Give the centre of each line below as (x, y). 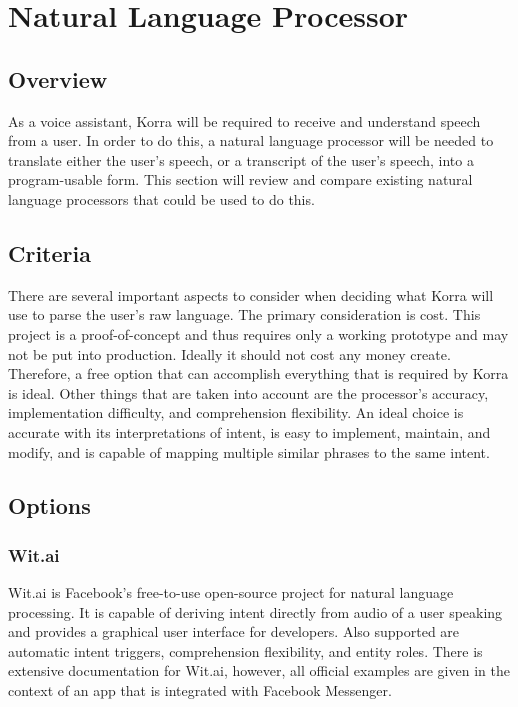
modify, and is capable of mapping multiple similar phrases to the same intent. (249, 451)
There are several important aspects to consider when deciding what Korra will (251, 294)
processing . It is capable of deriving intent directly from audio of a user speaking (255, 611)
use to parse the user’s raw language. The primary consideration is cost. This (244, 314)
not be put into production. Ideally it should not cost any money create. (229, 353)
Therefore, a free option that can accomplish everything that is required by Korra (258, 373)
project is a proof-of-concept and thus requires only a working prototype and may (258, 333)
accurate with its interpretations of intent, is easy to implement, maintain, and (249, 431)
